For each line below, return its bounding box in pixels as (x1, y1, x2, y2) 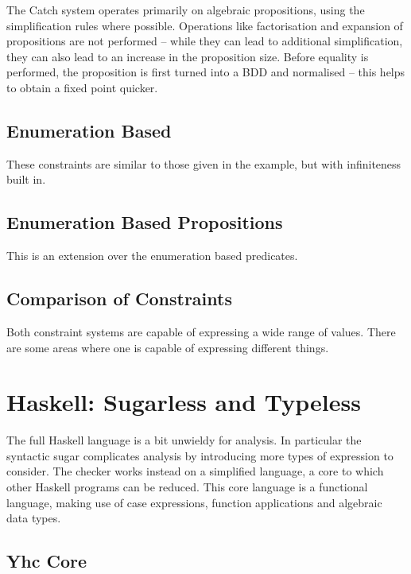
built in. (6, 171, 46, 188)
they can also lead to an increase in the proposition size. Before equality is (6, 48, 369, 64)
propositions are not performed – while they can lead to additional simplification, (6, 33, 403, 49)
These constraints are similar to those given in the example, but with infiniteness (6, 155, 401, 172)
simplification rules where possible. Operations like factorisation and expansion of (6, 17, 403, 33)
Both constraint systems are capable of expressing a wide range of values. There (6, 323, 396, 339)
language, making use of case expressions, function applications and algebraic (6, 494, 382, 510)
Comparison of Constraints (6, 286, 232, 311)
